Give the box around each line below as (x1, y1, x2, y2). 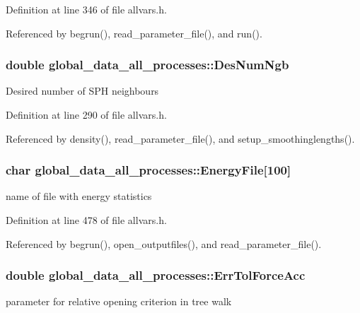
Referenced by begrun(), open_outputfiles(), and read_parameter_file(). (6, 236, 322, 251)
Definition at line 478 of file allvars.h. (6, 213, 167, 227)
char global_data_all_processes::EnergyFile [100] (6, 161, 291, 179)
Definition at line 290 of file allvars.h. (6, 107, 167, 122)
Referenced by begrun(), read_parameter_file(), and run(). (6, 25, 262, 40)
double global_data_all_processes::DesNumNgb (6, 56, 289, 73)
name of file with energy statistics (6, 189, 152, 203)
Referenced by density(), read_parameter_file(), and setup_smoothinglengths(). (6, 131, 355, 146)
